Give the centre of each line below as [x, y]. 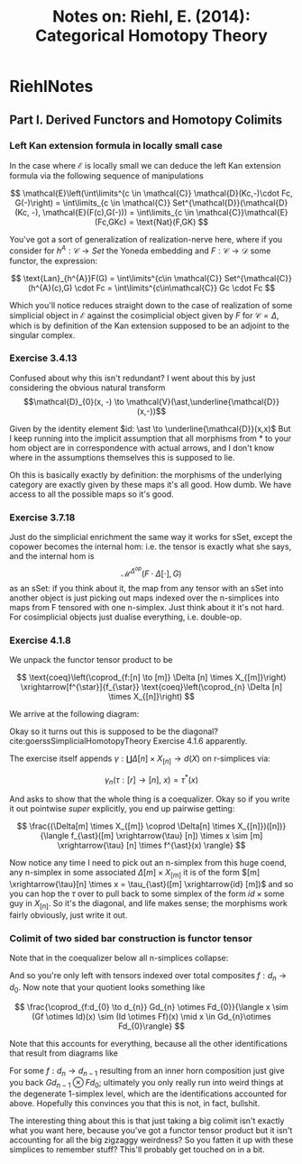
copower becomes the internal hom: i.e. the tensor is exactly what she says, [151, 546]
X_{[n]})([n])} [262, 826]
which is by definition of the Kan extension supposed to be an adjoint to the [150, 325]
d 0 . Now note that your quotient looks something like [107, 988]
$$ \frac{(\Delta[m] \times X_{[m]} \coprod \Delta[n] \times [126, 826]
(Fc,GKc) [110, 222]
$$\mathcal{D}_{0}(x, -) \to [74, 401]
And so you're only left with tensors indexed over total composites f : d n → [148, 976]
